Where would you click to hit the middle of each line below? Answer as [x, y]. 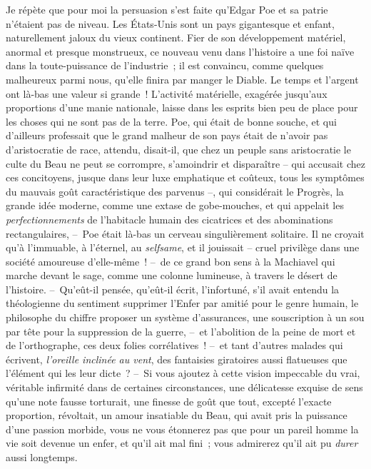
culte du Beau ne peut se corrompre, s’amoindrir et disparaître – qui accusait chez [185, 163]
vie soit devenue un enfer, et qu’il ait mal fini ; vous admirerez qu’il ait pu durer [182, 443]
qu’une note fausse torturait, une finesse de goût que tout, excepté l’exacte [169, 401]
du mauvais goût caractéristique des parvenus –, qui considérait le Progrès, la [175, 191]
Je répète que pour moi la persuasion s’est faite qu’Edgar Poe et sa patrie [167, 9]
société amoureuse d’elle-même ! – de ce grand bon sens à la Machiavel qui [171, 261]
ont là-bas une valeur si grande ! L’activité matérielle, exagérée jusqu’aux [167, 93]
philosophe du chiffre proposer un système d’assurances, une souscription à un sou [185, 317]
